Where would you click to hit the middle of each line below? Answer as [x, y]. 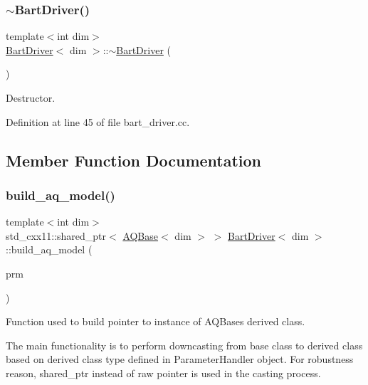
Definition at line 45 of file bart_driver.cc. [98, 121]
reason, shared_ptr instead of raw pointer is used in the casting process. [163, 373]
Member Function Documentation [134, 160]
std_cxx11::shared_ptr [56, 235]
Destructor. [31, 97]
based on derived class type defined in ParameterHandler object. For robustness [180, 359]
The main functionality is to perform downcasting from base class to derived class [184, 345]
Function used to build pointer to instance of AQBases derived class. [156, 321]
